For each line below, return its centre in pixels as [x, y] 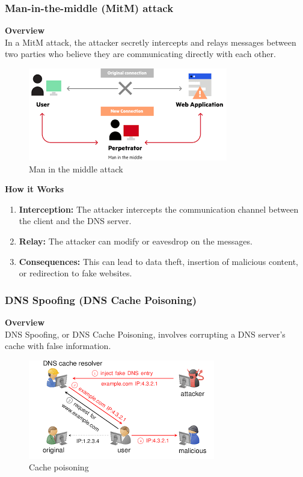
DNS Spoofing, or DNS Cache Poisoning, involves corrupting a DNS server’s [145, 334]
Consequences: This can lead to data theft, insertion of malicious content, [159, 261]
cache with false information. [58, 346]
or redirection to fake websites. [75, 273]
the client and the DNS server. [75, 221]
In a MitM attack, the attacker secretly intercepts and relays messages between [151, 42]
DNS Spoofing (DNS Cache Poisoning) [101, 299]
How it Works [35, 189]
